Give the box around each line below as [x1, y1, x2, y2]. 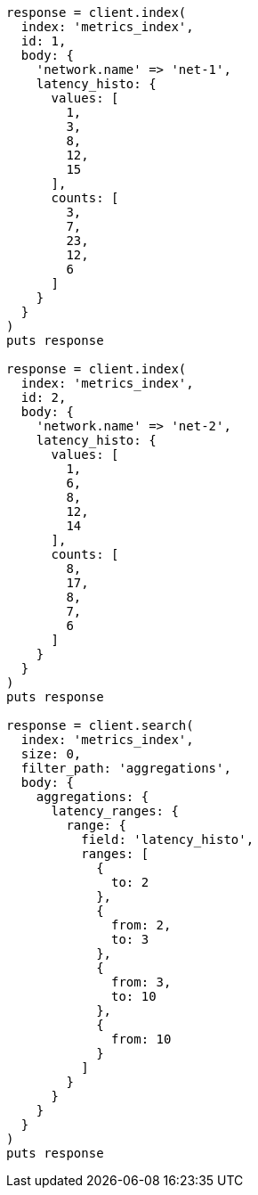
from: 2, [111, 918, 172, 932]
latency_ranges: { [51, 804, 179, 818]
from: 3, [111, 975, 172, 989]
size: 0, [20, 747, 82, 761]
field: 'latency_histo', [81, 832, 254, 847]
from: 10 [111, 1032, 172, 1046]
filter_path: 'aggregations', [20, 761, 231, 775]
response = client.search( [6, 718, 194, 733]
